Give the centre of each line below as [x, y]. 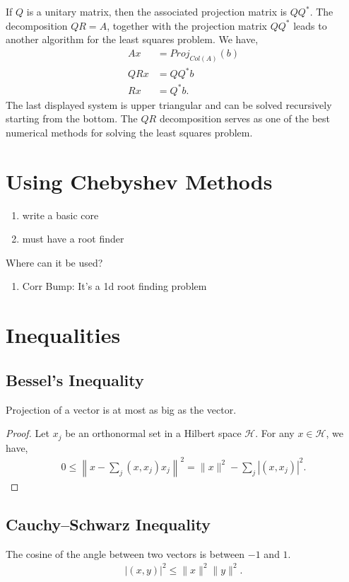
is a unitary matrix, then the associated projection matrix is [157, 11]
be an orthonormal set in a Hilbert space [153, 433]
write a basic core [60, 215]
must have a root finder [73, 239]
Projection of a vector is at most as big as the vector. [121, 409]
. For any [275, 433]
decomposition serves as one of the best [244, 118]
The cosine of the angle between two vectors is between [125, 553]
